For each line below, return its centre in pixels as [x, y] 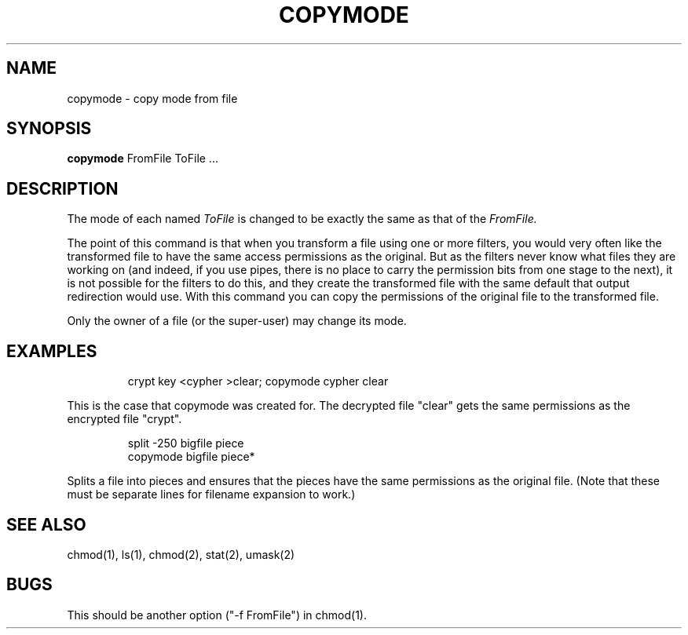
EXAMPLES [52, 351]
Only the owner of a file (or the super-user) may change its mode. [237, 321]
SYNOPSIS [49, 129]
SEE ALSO [46, 524]
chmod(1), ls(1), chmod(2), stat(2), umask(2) [181, 554]
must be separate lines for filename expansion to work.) [211, 494]
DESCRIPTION [62, 188]
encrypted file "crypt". [124, 419]
